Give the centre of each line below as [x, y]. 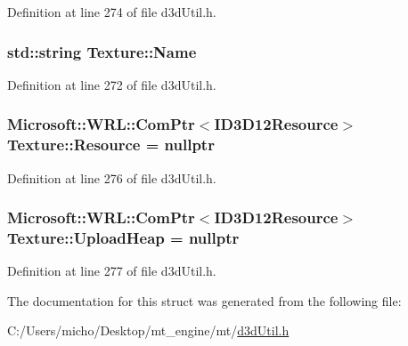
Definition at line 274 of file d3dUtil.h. [112, 12]
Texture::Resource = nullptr [111, 145]
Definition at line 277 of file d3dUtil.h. [112, 271]
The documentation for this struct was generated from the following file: [204, 300]
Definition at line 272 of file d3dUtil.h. [112, 84]
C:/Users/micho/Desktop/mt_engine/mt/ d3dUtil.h [148, 330]
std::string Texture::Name [102, 51]
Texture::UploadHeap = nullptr [123, 237]
